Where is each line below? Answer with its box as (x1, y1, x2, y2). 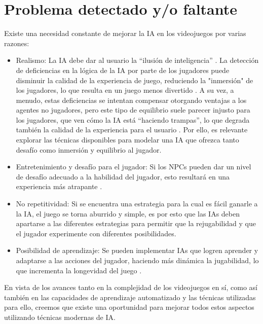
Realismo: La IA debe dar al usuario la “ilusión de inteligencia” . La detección (16, 55, 259, 65)
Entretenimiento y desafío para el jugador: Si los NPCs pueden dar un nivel (16, 161, 251, 172)
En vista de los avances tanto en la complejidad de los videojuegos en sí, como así (4, 282, 258, 293)
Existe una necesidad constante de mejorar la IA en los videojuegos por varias (4, 28, 246, 39)
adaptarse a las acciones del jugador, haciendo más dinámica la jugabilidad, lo (16, 255, 259, 265)
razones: (4, 38, 29, 48)
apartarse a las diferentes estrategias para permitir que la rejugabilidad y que (16, 218, 256, 229)
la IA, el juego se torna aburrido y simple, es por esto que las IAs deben (16, 208, 240, 219)
